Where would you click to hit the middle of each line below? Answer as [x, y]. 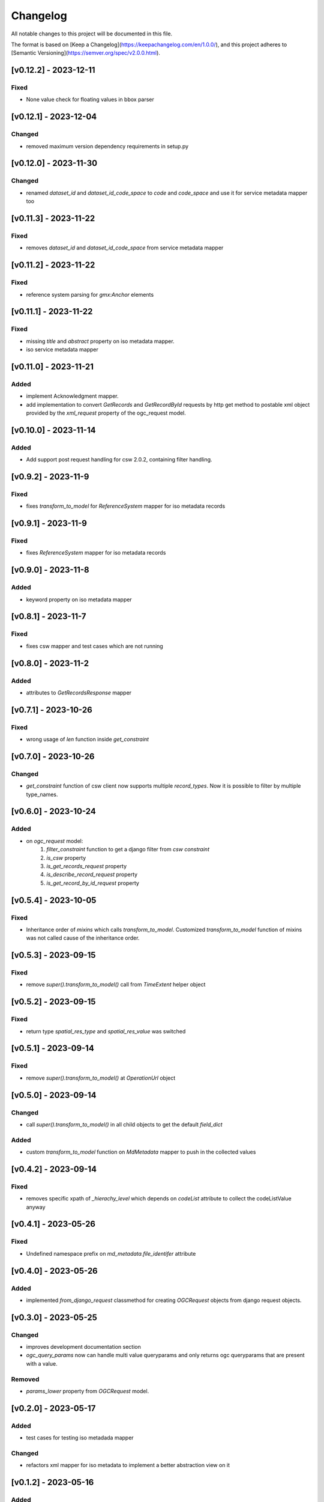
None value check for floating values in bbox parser [90, 100]
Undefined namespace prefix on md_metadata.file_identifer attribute [111, 1253]
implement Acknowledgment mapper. [72, 396]
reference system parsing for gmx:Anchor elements [90, 294]
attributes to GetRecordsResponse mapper [79, 692]
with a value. [42, 1363]
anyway [36, 1207]
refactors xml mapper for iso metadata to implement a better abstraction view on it [128, 1465]
